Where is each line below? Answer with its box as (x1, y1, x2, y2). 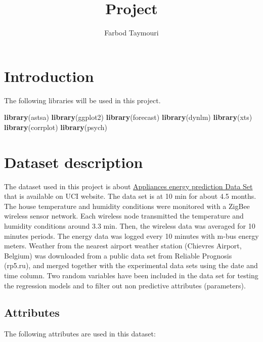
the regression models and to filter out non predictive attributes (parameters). (4, 280, 246, 290)
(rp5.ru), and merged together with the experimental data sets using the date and (4, 260, 258, 271)
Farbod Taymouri (104, 27, 159, 38)
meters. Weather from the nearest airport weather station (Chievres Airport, (4, 240, 242, 251)
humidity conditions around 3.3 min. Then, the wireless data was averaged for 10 (4, 220, 255, 231)
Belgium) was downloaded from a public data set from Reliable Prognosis (4, 250, 232, 261)
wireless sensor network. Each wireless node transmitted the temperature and (4, 210, 244, 221)
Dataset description (4, 151, 143, 172)
